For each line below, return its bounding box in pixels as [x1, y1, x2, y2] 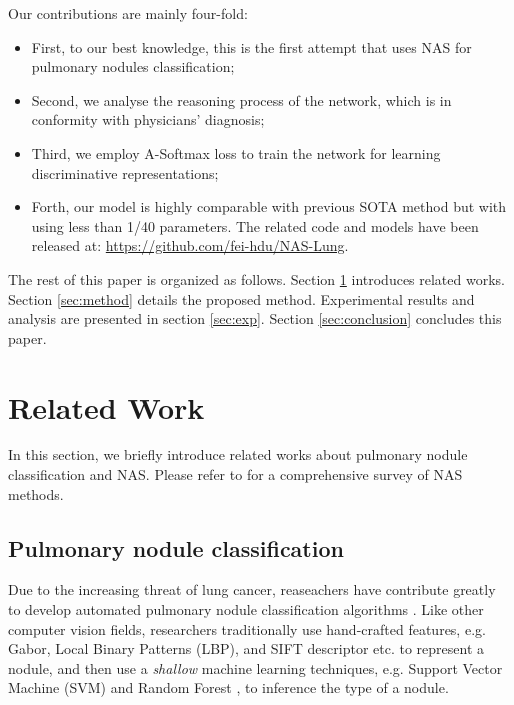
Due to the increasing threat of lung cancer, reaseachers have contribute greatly [8, 579, 496, 600]
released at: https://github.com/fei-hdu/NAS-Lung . [31, 235, 349, 256]
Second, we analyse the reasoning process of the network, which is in [31, 89, 452, 110]
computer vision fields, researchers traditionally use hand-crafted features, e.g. [8, 618, 486, 639]
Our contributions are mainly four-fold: [8, 3, 248, 23]
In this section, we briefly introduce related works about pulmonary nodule [8, 444, 468, 465]
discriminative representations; [31, 162, 219, 183]
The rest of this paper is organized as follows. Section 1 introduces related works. [8, 268, 505, 289]
